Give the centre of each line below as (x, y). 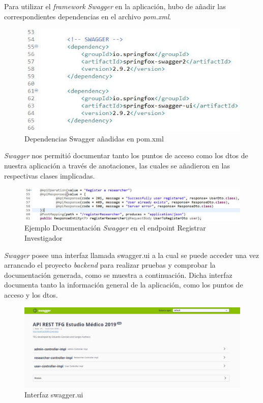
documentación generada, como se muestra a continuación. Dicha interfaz (118, 275)
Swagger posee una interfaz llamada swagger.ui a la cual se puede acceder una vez (131, 255)
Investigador (43, 238)
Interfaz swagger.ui (54, 395)
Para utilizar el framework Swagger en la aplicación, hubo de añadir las (115, 6)
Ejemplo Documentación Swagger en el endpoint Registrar (115, 228)
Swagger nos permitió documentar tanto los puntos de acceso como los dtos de (126, 155)
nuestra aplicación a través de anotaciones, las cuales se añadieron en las (117, 166)
